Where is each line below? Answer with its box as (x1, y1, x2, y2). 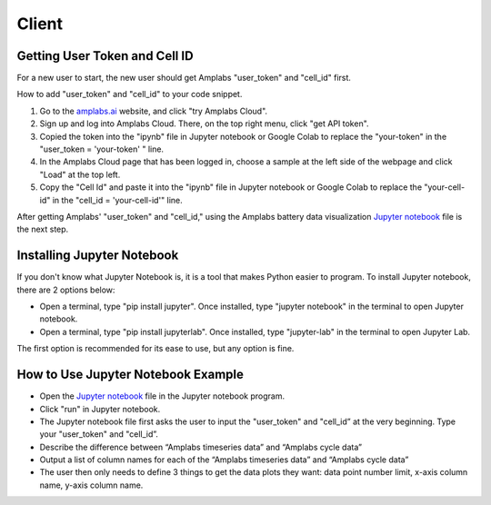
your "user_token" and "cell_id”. (39, 429, 159, 440)
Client (16, 14, 64, 34)
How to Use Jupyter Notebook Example (16, 367, 245, 382)
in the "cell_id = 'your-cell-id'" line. (52, 194, 184, 205)
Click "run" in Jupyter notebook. (39, 403, 161, 414)
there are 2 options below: (16, 284, 115, 295)
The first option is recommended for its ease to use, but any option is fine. (16, 343, 295, 354)
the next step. (16, 223, 69, 235)
